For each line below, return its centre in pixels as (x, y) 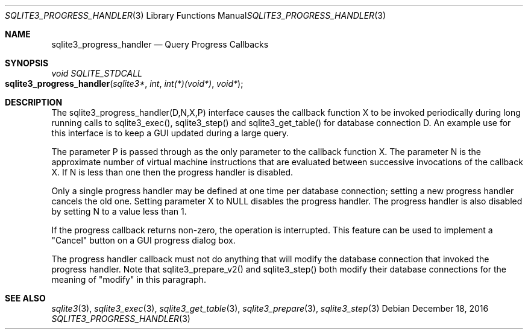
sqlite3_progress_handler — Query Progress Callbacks (160, 44)
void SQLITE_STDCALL (97, 73)
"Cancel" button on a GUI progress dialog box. (143, 240)
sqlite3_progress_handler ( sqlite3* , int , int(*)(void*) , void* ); (124, 83)
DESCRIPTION (34, 102)
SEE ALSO (25, 298)
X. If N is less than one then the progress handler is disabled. (172, 172)
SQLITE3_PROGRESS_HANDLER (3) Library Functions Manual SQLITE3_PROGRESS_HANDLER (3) (195, 15)
